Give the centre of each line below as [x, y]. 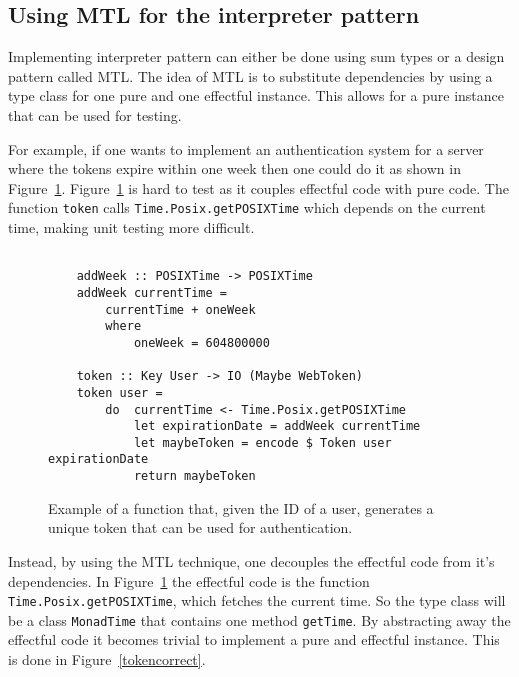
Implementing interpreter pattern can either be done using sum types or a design [256, 56]
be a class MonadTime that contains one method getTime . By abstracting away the [259, 619]
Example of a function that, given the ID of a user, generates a [241, 507]
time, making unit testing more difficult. [131, 227]
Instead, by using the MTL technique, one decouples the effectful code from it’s [251, 560]
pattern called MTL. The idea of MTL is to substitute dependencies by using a [250, 75]
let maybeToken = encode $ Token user [262, 442]
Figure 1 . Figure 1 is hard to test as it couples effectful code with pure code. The [258, 187]
